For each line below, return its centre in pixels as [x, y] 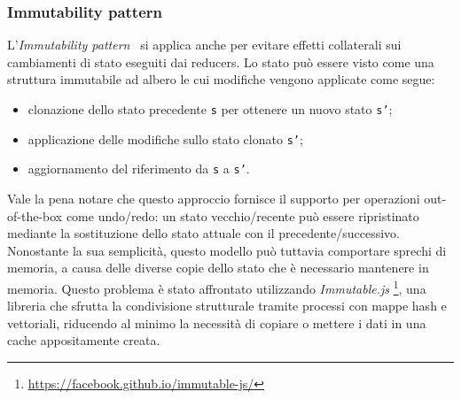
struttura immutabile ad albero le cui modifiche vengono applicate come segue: [221, 79]
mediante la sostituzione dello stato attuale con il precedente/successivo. [204, 233]
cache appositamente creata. [84, 340]
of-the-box [35, 215]
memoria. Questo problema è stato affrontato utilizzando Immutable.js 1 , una [217, 287]
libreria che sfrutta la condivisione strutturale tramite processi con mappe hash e [227, 306]
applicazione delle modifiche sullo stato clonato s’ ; [165, 138]
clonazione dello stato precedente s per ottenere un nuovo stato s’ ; [210, 109]
